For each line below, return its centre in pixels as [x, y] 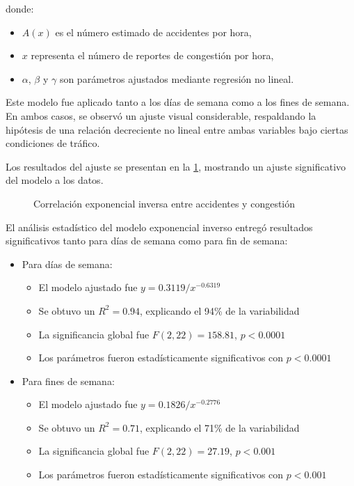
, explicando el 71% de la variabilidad [220, 427]
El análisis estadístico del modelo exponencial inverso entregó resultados [159, 227]
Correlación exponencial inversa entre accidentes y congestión [164, 203]
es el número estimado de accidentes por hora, [153, 32]
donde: [20, 8]
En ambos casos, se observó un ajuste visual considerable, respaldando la [161, 115]
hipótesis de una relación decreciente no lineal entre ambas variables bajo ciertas [177, 129]
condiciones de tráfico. [53, 143]
